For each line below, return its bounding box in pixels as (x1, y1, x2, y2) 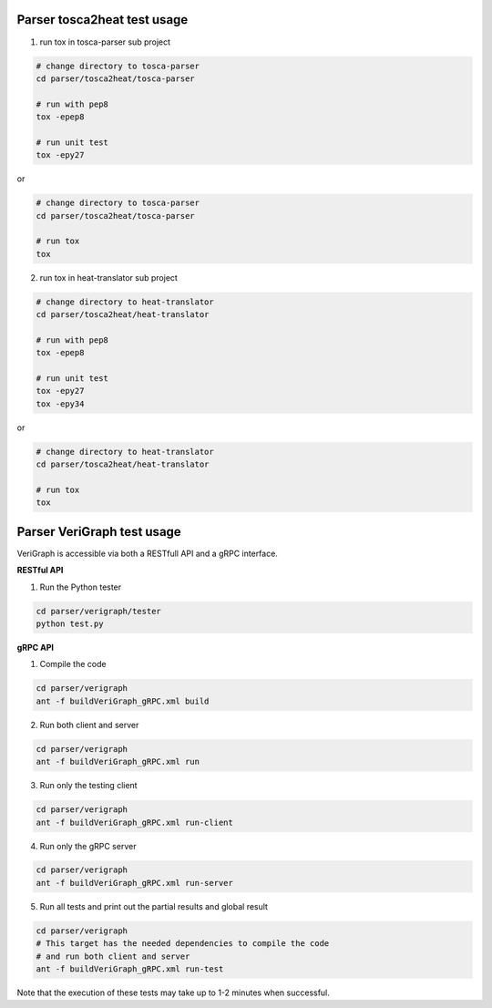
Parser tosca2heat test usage (16, 12, 189, 27)
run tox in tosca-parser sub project (39, 36, 171, 47)
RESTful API (16, 565, 64, 576)
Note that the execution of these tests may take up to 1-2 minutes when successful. (16, 987, 330, 998)
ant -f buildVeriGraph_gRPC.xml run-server (36, 878, 234, 888)
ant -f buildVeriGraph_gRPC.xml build (36, 695, 210, 706)
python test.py (36, 619, 104, 629)
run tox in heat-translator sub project (39, 272, 178, 283)
